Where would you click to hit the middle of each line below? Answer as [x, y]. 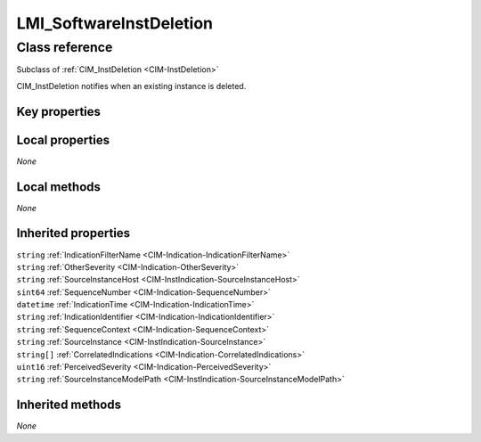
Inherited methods [69, 405]
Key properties [59, 111]
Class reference [65, 47]
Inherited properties [73, 233]
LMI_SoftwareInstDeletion [115, 23]
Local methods [59, 187]
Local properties [63, 139]
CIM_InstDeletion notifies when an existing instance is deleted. [131, 86]
